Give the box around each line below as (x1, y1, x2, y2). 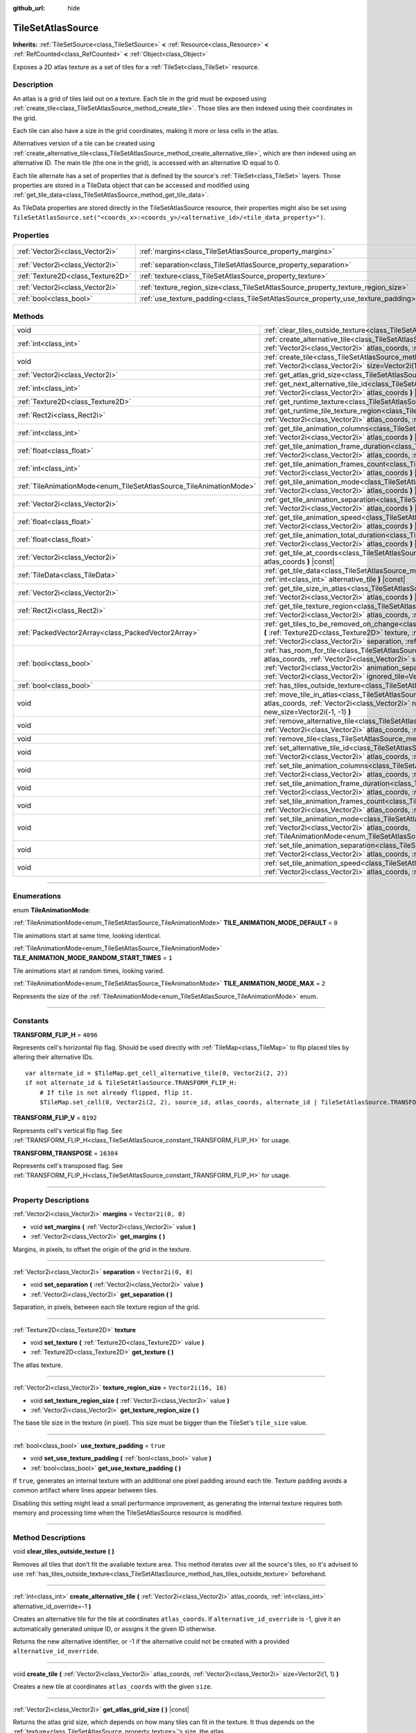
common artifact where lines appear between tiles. (12, 1486, 159, 1495)
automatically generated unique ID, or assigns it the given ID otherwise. (12, 1624, 216, 1632)
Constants (12, 1016, 49, 1026)
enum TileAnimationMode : (12, 905, 91, 914)
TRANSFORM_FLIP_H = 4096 (12, 1030, 98, 1039)
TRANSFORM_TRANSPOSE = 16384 (12, 1149, 118, 1157)
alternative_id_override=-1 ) (12, 1602, 92, 1610)
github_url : (12, 4, 45, 12)
